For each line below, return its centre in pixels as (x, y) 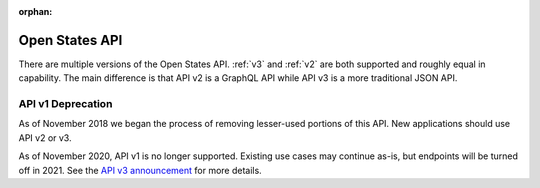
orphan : (35, 11)
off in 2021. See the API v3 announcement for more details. (140, 170)
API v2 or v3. (45, 137)
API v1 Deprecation (65, 104)
